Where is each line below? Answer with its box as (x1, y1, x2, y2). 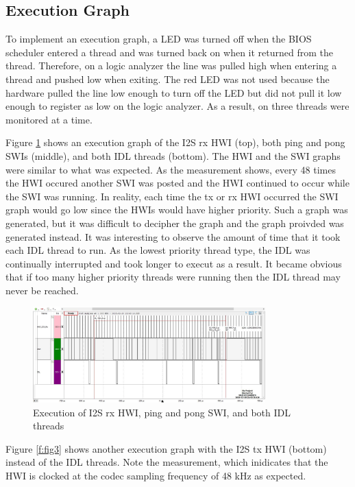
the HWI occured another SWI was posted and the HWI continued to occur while (5, 176, 350, 190)
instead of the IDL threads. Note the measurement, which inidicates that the (5, 455, 328, 469)
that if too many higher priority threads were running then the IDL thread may (5, 270, 341, 284)
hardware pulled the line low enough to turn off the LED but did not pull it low (5, 85, 342, 99)
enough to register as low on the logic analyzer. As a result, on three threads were (5, 99, 350, 113)
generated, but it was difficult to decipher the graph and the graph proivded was (5, 215, 344, 230)
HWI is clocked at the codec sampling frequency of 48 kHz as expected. (5, 468, 306, 482)
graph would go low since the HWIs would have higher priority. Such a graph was (5, 202, 348, 217)
